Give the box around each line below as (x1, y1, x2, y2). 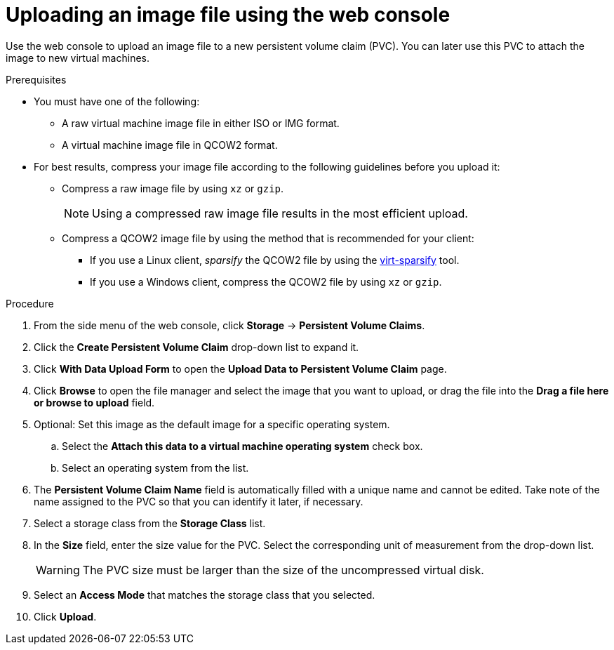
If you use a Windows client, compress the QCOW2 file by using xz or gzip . (90, 275, 442, 288)
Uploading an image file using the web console (6, 3, 451, 27)
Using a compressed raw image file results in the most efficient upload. (92, 206, 468, 220)
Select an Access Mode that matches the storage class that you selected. (34, 588, 375, 601)
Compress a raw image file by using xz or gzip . (62, 182, 284, 194)
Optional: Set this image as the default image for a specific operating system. (34, 418, 390, 430)
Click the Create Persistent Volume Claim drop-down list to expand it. (34, 340, 359, 353)
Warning (36, 562, 80, 577)
